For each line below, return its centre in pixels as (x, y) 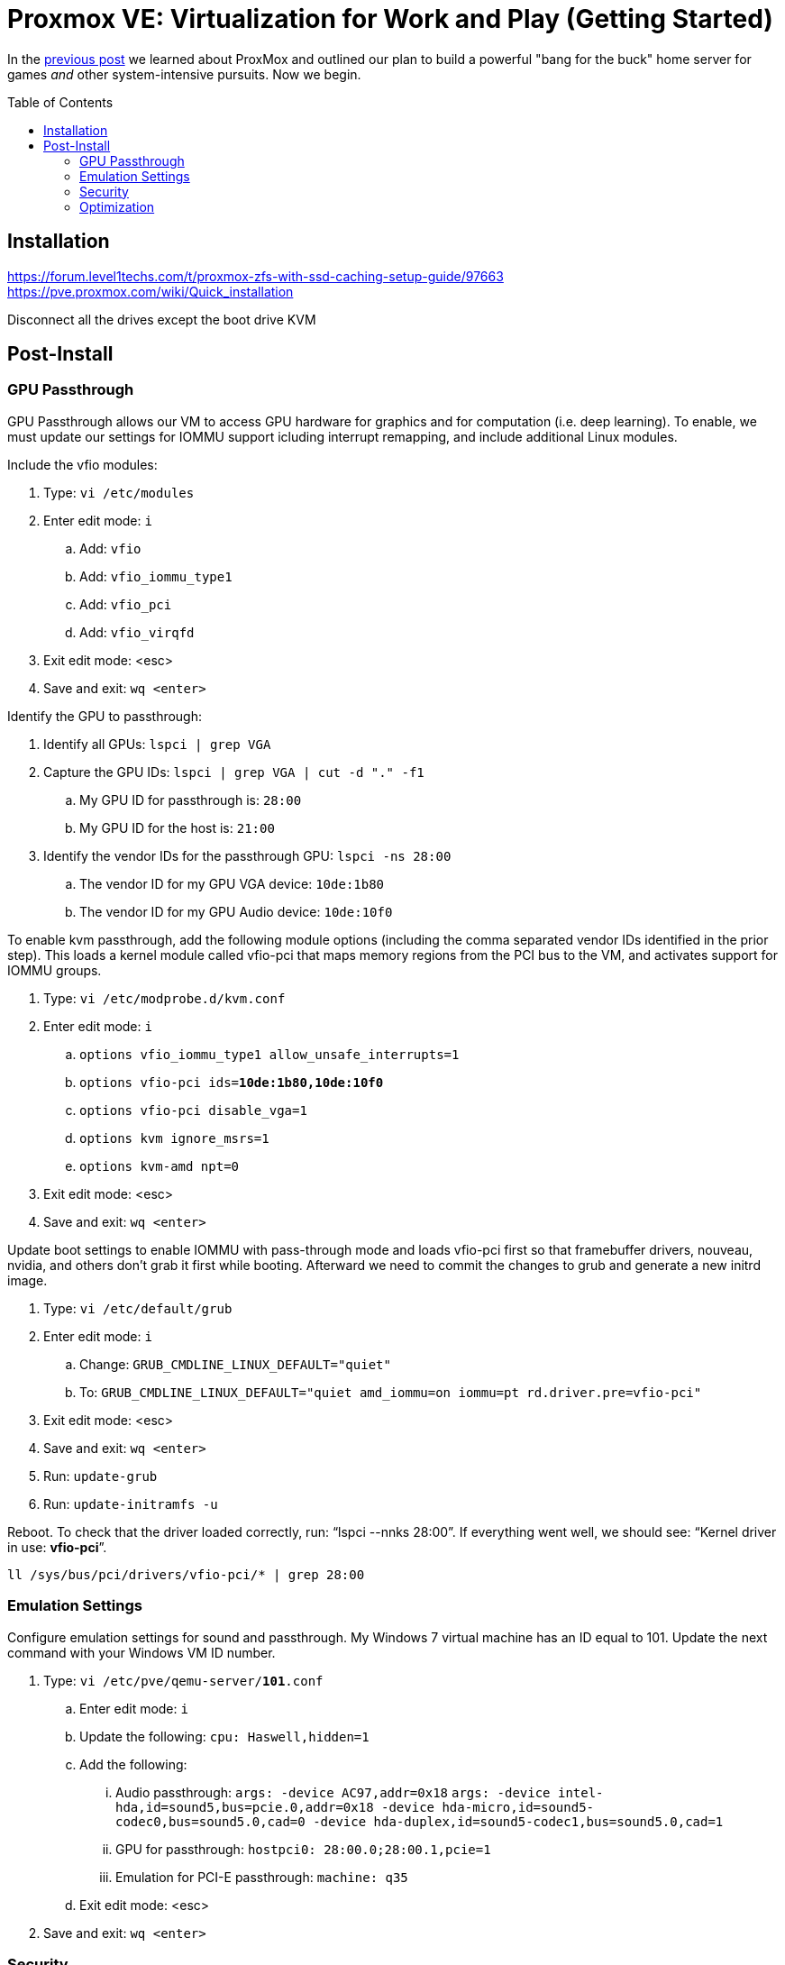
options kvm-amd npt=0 (160, 1166)
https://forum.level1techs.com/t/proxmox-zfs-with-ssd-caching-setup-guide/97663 (256, 276)
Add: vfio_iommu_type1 (156, 576)
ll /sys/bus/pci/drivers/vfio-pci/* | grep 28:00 (186, 1574)
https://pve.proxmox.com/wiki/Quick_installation (151, 291)
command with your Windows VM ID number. (141, 1652)
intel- (580, 1792)
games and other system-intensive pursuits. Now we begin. (184, 74)
